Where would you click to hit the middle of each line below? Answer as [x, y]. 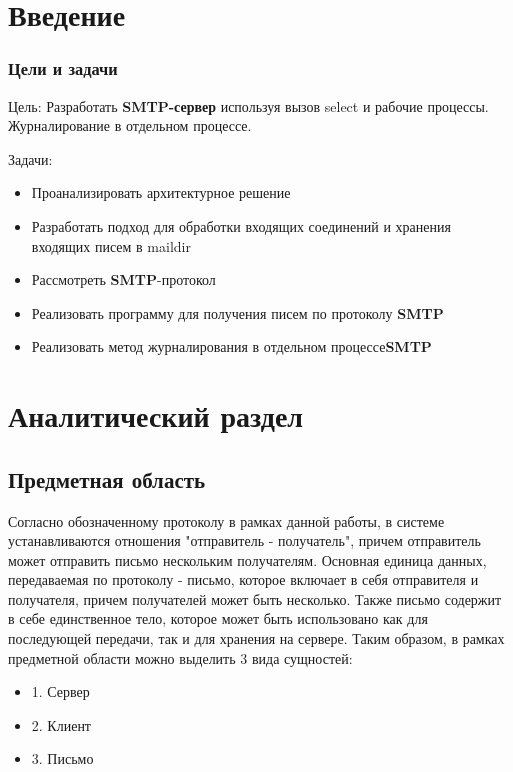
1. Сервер [60, 691]
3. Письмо [62, 758]
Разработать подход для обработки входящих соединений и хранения [241, 225]
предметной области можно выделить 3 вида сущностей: [180, 657]
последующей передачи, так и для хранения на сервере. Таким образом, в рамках [256, 638]
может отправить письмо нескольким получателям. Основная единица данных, [247, 559]
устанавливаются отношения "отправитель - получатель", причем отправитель [244, 540]
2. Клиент [61, 724]
